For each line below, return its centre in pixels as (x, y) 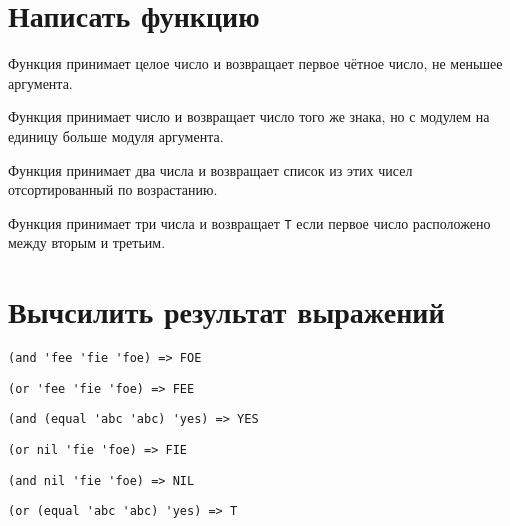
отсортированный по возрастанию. (113, 189)
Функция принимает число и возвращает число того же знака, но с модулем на (249, 116)
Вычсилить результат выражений (226, 311)
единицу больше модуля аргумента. (116, 135)
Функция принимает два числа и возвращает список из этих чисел (210, 169)
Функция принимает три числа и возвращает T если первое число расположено (249, 222)
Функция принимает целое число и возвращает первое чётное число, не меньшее (255, 63)
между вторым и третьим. (87, 242)
